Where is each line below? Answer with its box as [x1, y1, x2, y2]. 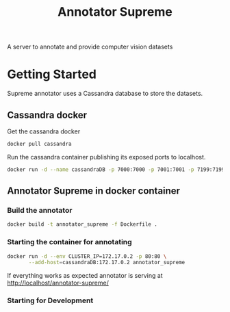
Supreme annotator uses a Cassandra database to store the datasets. [7, 90, 203, 98]
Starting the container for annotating [7, 237, 132, 247]
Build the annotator [7, 206, 73, 215]
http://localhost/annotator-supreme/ [7, 278, 110, 287]
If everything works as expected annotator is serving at [7, 272, 163, 280]
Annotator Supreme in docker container [7, 185, 180, 197]
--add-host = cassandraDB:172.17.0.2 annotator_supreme [28, 259, 186, 266]
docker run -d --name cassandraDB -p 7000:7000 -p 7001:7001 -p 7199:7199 [7, 166, 225, 173]
